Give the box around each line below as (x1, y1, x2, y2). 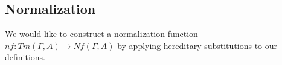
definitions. (5, 51, 45, 63)
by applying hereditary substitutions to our (117, 39, 278, 51)
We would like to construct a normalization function (5, 27, 198, 40)
